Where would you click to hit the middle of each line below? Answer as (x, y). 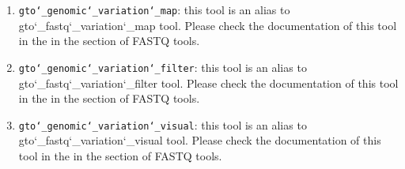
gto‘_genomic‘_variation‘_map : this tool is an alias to (154, 9)
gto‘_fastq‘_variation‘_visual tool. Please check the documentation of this (200, 140)
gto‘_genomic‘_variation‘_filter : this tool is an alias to (163, 67)
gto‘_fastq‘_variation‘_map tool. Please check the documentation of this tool (208, 25)
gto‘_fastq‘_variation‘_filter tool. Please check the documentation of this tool (208, 83)
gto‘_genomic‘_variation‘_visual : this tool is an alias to (163, 124)
